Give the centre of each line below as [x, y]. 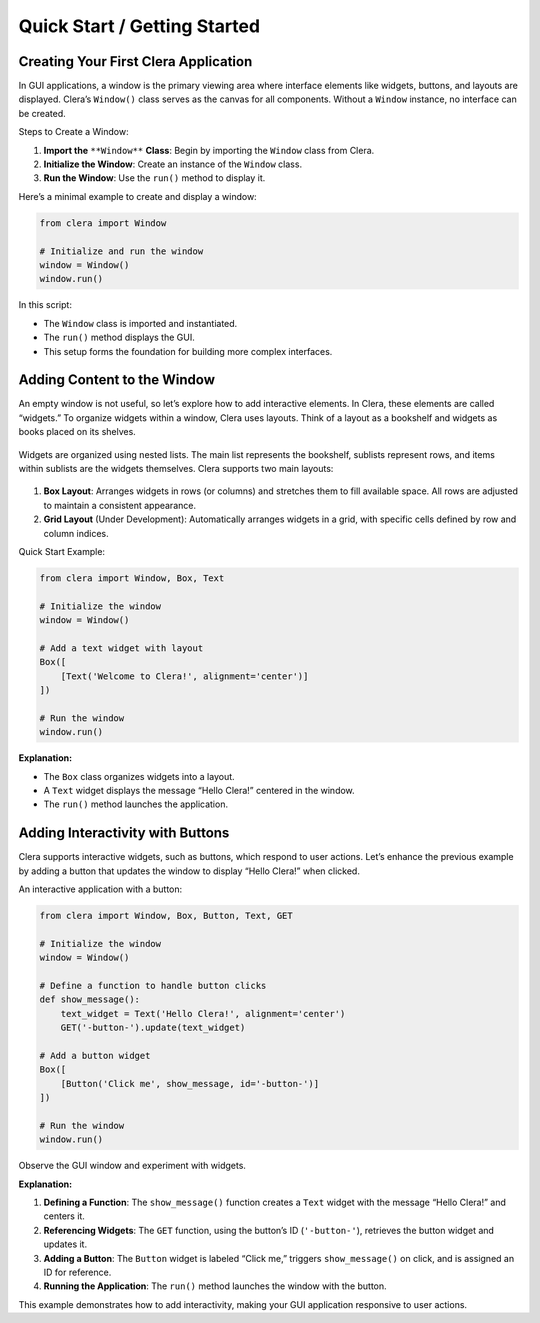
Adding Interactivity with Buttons [124, 833]
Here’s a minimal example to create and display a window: [137, 196]
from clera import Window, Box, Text [132, 578]
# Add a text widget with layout [121, 648]
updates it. [65, 1244]
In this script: [45, 305]
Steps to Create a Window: [73, 132]
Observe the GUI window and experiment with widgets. [132, 1166]
